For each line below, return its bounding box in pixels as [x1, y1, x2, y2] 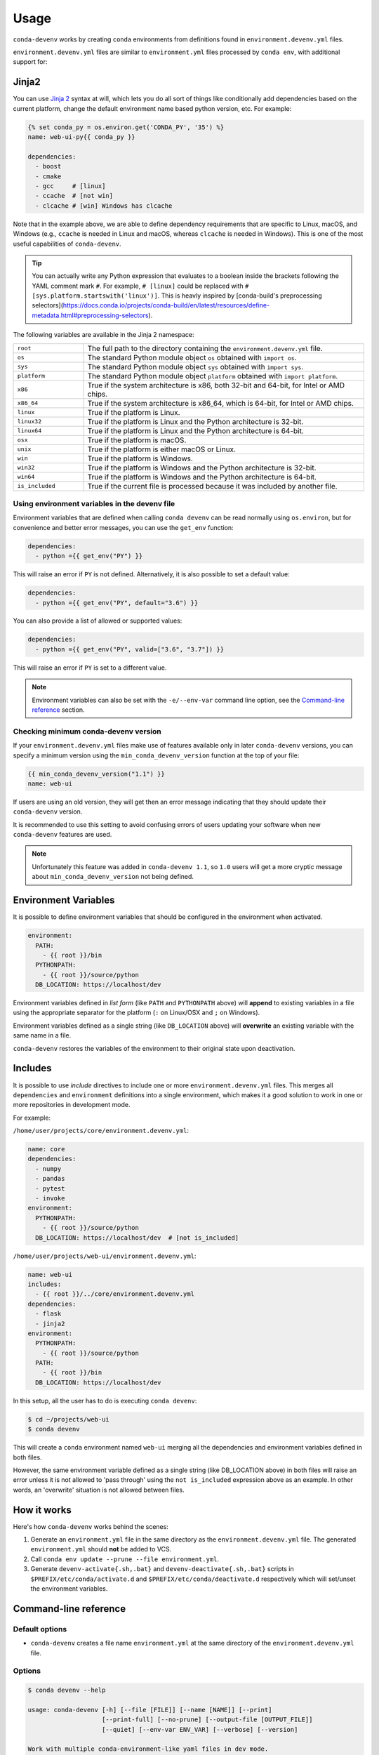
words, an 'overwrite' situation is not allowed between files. [13, 1485, 185, 1494]
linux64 [17, 427, 42, 435]
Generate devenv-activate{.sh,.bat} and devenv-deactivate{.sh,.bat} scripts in [30, 1565, 294, 1573]
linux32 [17, 418, 42, 425]
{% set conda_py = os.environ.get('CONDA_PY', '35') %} [27, 123, 225, 131]
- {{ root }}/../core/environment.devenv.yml [35, 1290, 194, 1298]
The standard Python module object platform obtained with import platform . [87, 371, 338, 380]
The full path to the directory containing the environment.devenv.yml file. [87, 343, 323, 353]
